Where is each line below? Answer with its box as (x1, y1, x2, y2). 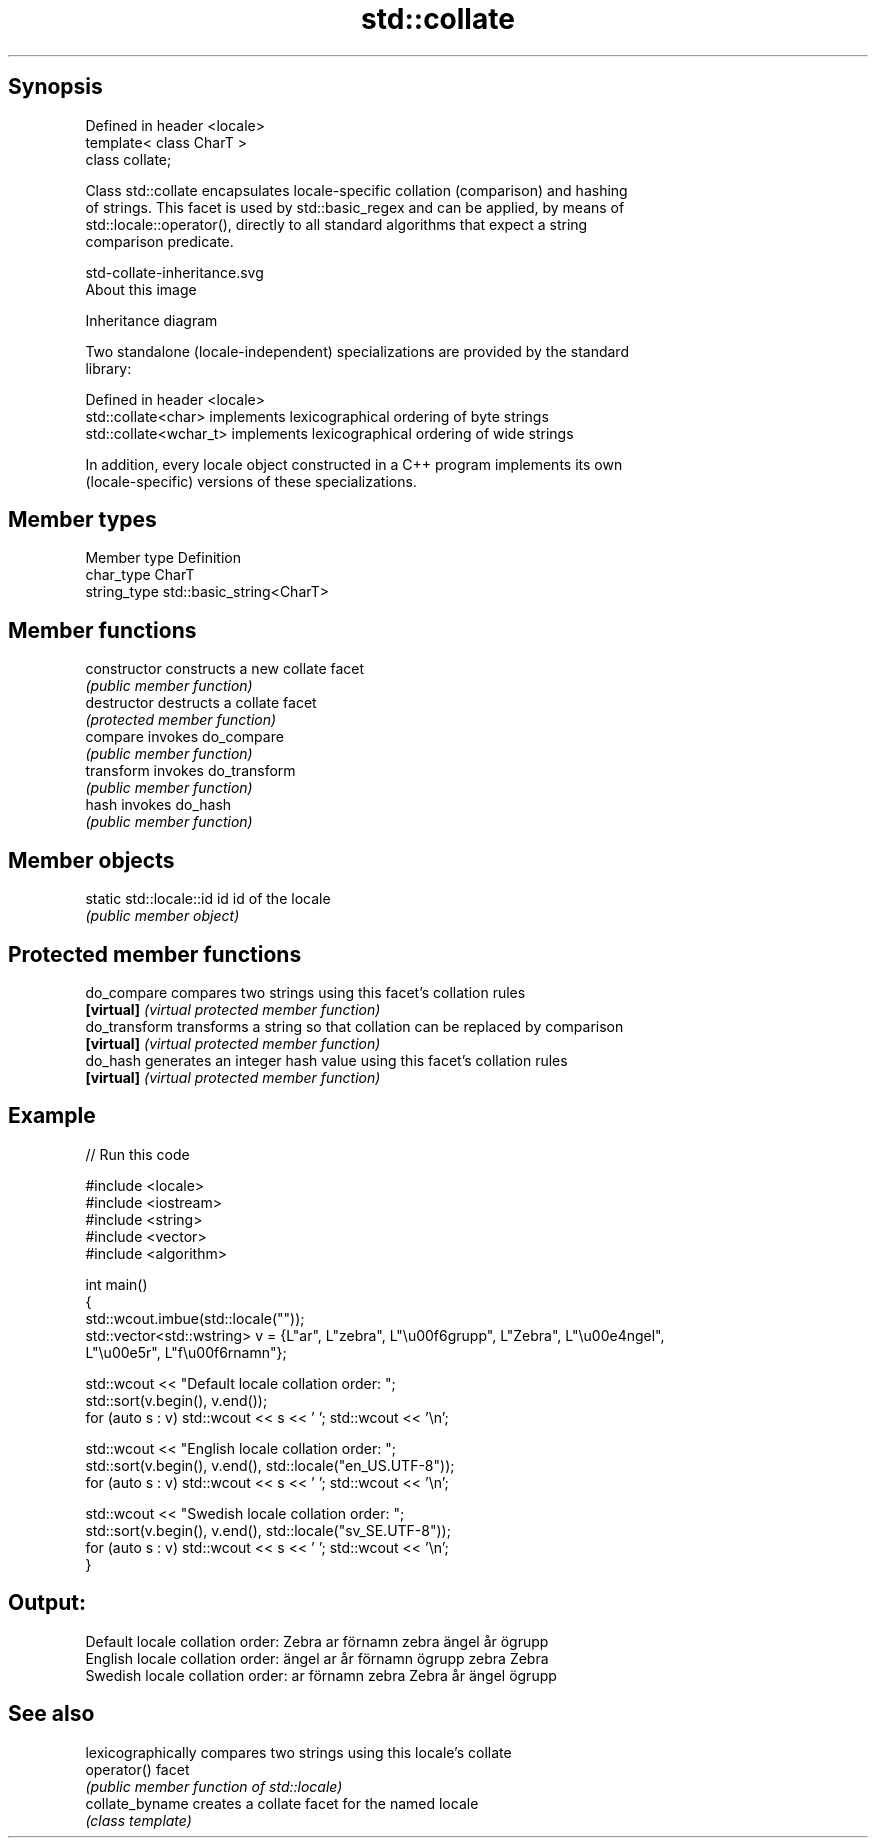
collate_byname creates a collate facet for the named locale (85, 1794, 479, 1812)
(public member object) (85, 907, 240, 925)
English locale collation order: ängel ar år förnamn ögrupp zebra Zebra (85, 1649, 549, 1667)
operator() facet (85, 1760, 190, 1778)
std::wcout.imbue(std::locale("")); (85, 1309, 305, 1327)
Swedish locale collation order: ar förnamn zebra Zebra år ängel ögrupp (85, 1666, 557, 1684)
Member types (8, 507, 157, 533)
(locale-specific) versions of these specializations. (85, 472, 417, 490)
